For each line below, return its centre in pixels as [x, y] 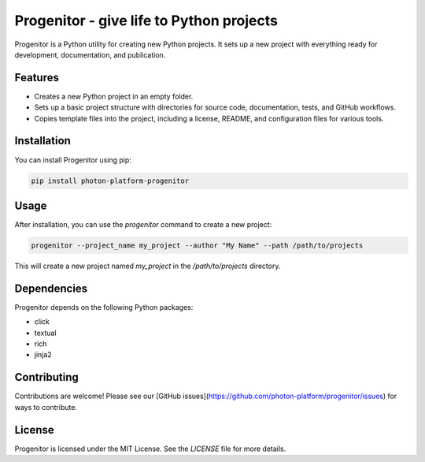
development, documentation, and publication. [90, 54]
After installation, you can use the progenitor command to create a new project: [143, 225]
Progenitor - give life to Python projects [146, 20]
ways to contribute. [46, 407]
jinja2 [43, 355]
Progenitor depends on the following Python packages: [104, 307]
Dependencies [51, 288]
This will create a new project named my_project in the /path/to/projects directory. [148, 266]
